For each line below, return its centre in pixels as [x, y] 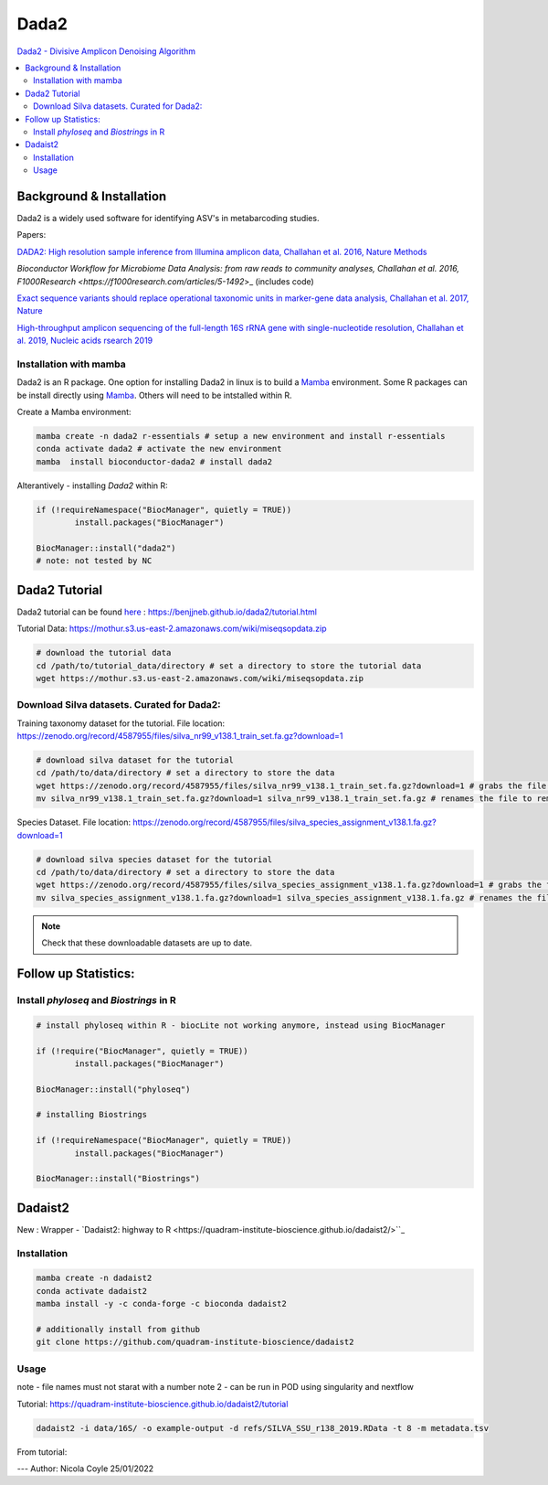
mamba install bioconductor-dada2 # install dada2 [154, 461]
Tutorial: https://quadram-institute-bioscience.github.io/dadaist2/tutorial [153, 1404]
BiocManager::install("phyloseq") [113, 1089]
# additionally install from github [118, 1330]
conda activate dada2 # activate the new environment [159, 449]
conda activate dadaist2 [92, 1291]
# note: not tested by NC [94, 561]
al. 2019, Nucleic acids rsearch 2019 [85, 341]
